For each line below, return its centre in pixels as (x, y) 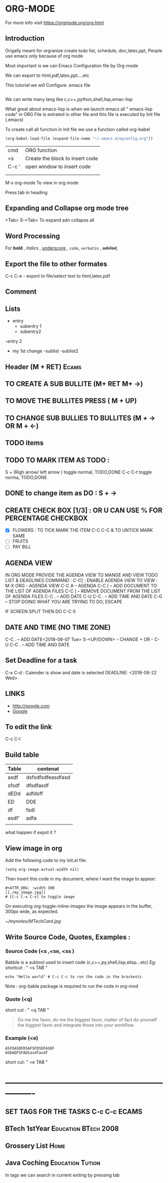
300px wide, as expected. (32, 911)
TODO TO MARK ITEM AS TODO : (57, 460)
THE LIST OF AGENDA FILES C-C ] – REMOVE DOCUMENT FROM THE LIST (83, 591)
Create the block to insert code (62, 158)
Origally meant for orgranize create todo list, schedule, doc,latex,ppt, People (84, 50)
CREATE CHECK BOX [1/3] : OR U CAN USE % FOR (84, 510)
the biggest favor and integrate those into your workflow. (76, 1025)
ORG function (41, 150)
